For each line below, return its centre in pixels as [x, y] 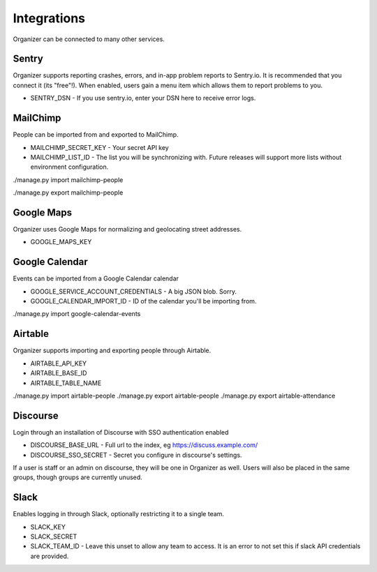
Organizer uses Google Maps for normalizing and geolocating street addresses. [127, 229]
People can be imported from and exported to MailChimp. [96, 135]
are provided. [50, 556]
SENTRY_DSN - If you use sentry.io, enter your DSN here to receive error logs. [143, 98]
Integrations [49, 18]
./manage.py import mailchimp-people [68, 180]
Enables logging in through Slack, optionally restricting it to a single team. [119, 514]
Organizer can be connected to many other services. [89, 39]
